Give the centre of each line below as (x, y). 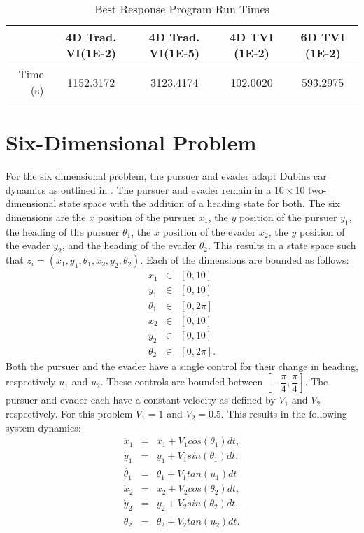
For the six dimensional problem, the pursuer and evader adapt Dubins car (166, 176)
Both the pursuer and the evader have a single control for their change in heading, (182, 365)
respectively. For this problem (69, 414)
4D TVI (252, 37)
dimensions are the (46, 216)
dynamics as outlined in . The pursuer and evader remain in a (139, 189)
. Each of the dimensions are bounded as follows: (245, 260)
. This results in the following (284, 414)
